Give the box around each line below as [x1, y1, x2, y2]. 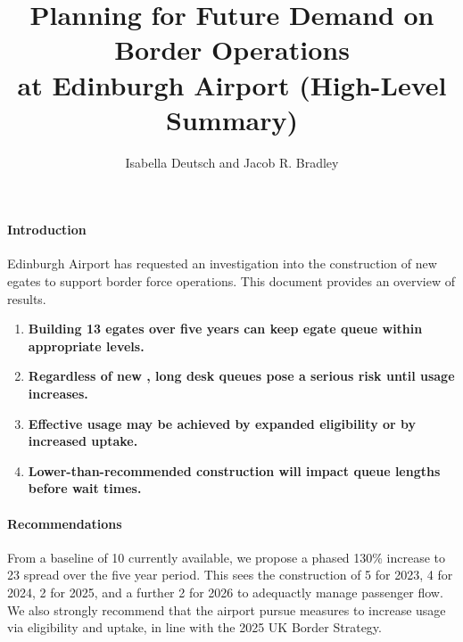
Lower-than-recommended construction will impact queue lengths [28, 461, 441, 480]
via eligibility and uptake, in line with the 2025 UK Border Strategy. [7, 618, 382, 637]
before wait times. [28, 479, 142, 498]
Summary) [166, 101, 298, 137]
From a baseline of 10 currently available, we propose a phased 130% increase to [7, 547, 446, 566]
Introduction [7, 220, 87, 239]
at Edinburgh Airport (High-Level [17, 66, 447, 103]
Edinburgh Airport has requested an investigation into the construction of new [7, 254, 437, 273]
